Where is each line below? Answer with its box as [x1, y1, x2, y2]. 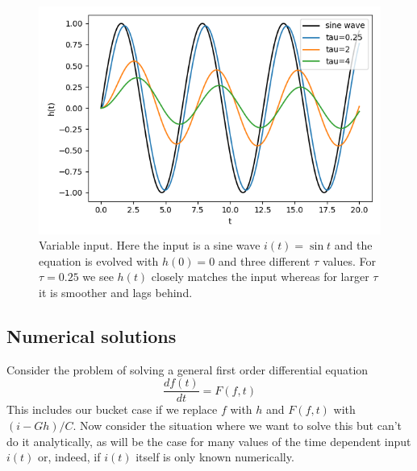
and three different [218, 252, 311, 269]
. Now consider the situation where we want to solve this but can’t [73, 417, 402, 434]
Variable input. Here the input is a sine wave [39, 237, 261, 254]
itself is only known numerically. [136, 448, 294, 465]
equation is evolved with [39, 252, 159, 269]
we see [82, 268, 114, 285]
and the [334, 237, 373, 254]
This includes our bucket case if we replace [6, 401, 218, 418]
